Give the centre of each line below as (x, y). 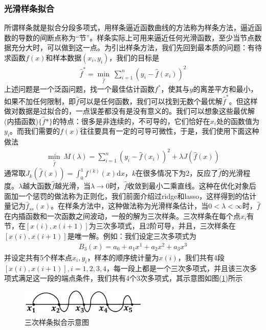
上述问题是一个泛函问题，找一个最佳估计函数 (79, 89)
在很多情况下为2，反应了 (177, 173)
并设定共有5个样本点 (38, 257)
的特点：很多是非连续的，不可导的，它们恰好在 (131, 121)
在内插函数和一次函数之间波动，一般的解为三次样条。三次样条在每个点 (122, 215)
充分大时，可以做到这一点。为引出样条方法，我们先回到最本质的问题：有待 (136, 47)
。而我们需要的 (35, 131)
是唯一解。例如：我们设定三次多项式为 (132, 236)
